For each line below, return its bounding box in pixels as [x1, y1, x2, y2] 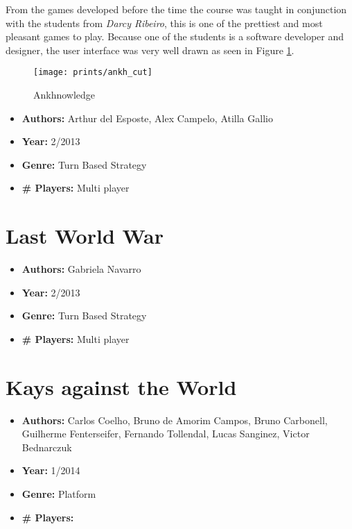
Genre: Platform [21, 487, 96, 501]
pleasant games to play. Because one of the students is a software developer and [6, 29, 344, 44]
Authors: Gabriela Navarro [21, 262, 141, 276]
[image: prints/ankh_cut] [33, 67, 152, 78]
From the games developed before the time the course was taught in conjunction [6, 2, 347, 16]
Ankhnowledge [33, 87, 96, 102]
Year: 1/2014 [21, 463, 80, 478]
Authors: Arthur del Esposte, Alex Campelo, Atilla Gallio [21, 110, 273, 125]
